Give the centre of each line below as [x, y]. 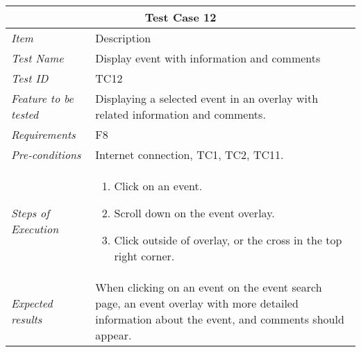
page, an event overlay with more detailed [197, 303]
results [27, 319]
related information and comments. [180, 114]
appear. [114, 335]
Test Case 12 [180, 17]
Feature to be [42, 98]
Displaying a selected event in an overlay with [207, 98]
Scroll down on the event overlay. [194, 213]
